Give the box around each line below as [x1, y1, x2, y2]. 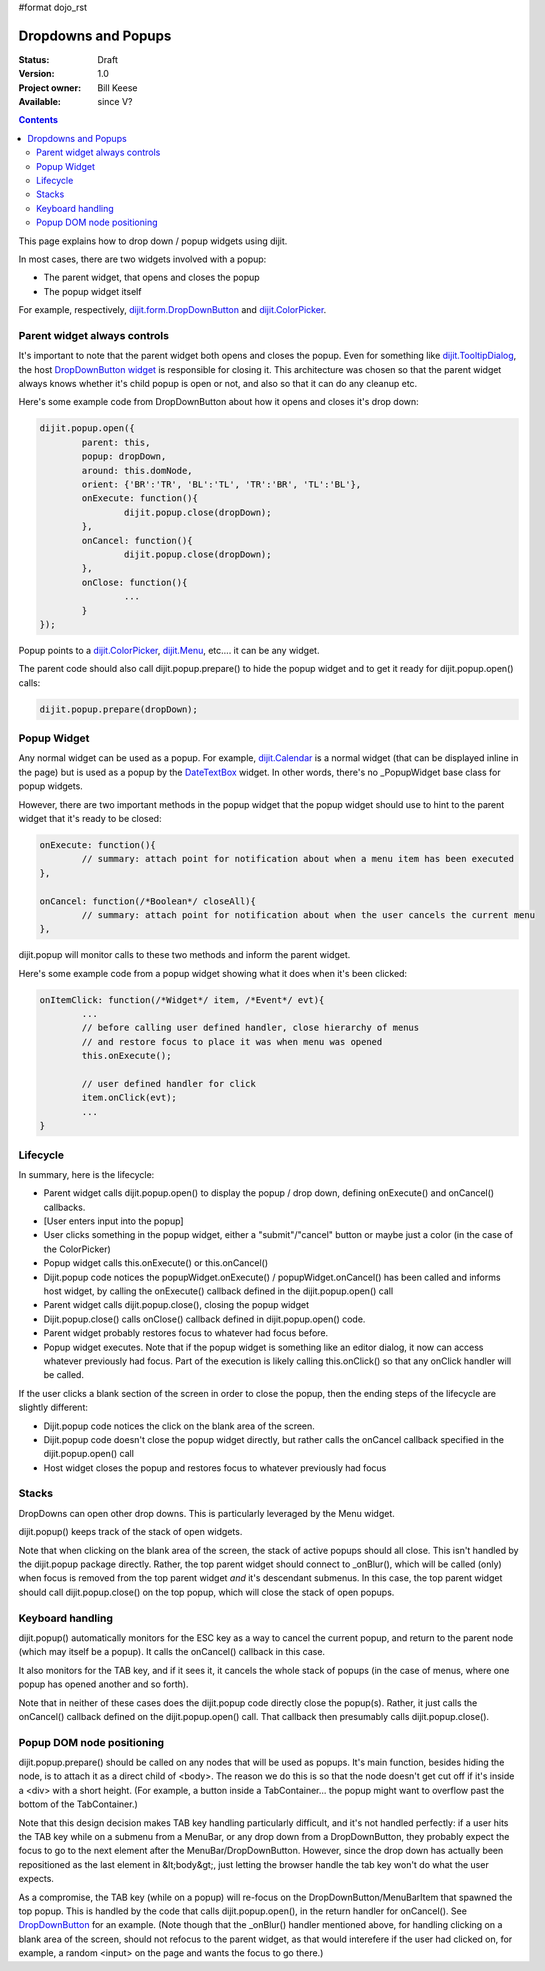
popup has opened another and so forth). [18, 1678, 189, 1690]
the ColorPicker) [43, 1243, 112, 1255]
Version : [18, 68, 55, 80]
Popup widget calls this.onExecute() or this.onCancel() [43, 1257, 269, 1269]
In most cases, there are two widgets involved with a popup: [18, 253, 267, 265]
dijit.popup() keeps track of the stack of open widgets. [18, 1526, 243, 1538]
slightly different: [18, 1401, 89, 1414]
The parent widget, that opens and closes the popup [43, 271, 260, 284]
